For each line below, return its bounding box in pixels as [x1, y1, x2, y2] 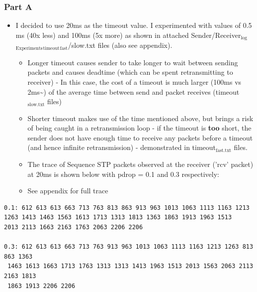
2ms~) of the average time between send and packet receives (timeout [27, 86, 240, 97]
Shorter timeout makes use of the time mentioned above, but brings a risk [27, 113, 254, 123]
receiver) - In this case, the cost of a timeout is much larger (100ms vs [27, 76, 242, 87]
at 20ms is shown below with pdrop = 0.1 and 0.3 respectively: [27, 168, 219, 179]
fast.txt [216, 147, 232, 153]
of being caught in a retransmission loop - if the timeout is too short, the [27, 123, 252, 133]
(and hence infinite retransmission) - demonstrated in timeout [27, 142, 216, 152]
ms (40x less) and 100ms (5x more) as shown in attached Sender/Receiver [15, 29, 241, 40]
